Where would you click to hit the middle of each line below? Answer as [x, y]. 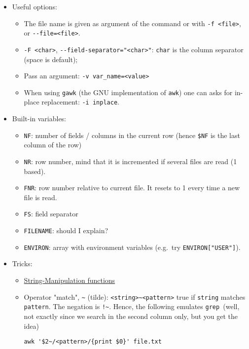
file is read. [40, 197]
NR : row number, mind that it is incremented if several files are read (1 [130, 161]
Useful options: [35, 6]
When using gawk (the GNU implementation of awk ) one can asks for [128, 92]
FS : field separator [51, 214]
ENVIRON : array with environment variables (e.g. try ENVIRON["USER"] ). [132, 247]
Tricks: [22, 263]
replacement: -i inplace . [80, 102]
